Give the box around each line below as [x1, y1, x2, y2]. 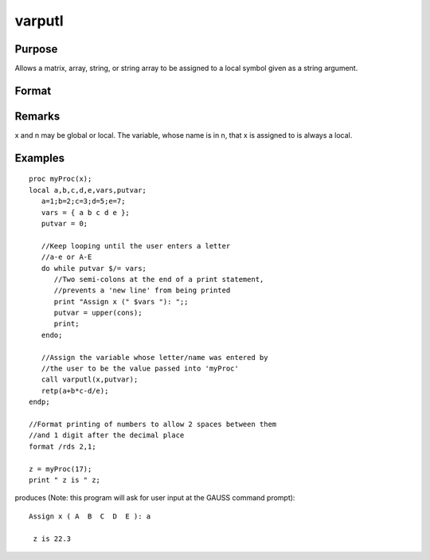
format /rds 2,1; [29, 442, 96, 451]
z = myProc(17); [29, 464, 92, 473]
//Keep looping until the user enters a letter [41, 241, 231, 250]
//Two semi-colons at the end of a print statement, [53, 275, 264, 284]
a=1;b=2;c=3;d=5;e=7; [41, 197, 126, 206]
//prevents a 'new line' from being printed [53, 286, 231, 295]
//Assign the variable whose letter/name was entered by [41, 353, 268, 362]
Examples [14, 151, 65, 165]
